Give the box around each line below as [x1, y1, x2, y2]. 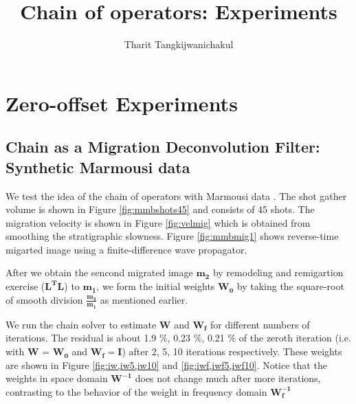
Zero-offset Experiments [5, 89, 238, 117]
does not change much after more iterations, [135, 371, 321, 385]
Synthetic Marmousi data [5, 156, 190, 177]
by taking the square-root [236, 279, 344, 293]
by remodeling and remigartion [212, 265, 344, 280]
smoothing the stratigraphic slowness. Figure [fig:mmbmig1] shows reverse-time [5, 229, 339, 243]
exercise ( [5, 279, 45, 293]
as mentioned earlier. [100, 292, 188, 306]
